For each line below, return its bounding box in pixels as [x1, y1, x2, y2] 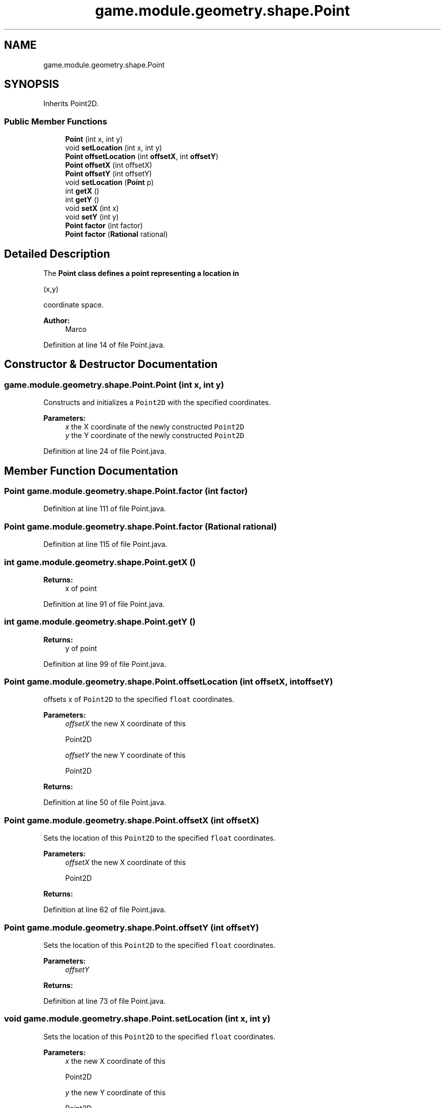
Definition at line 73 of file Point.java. [43, 996, 166, 1005]
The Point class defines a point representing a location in [43, 269, 239, 278]
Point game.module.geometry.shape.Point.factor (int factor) [4, 486, 248, 497]
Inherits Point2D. [43, 99, 99, 108]
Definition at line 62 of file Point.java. [43, 905, 167, 914]
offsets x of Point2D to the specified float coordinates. [43, 695, 235, 704]
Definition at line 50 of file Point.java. [43, 798, 166, 807]
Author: [43, 316, 70, 325]
